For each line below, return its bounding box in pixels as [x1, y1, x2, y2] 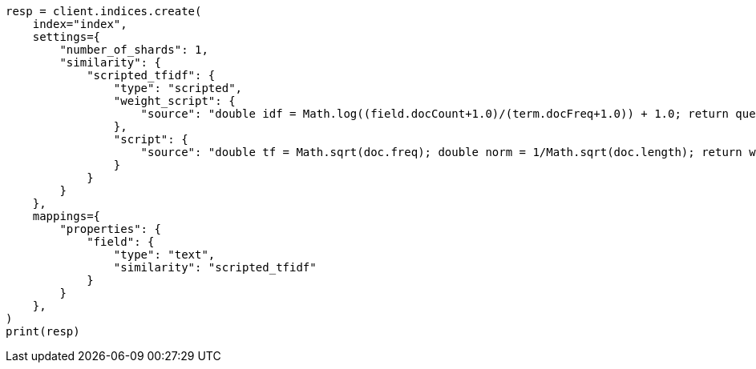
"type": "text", [113, 248, 216, 261]
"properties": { [59, 223, 161, 235]
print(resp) [6, 325, 80, 338]
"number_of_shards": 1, [59, 43, 208, 56]
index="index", [32, 18, 127, 30]
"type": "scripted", [113, 82, 243, 94]
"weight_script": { [113, 94, 236, 107]
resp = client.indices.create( [6, 5, 202, 18]
